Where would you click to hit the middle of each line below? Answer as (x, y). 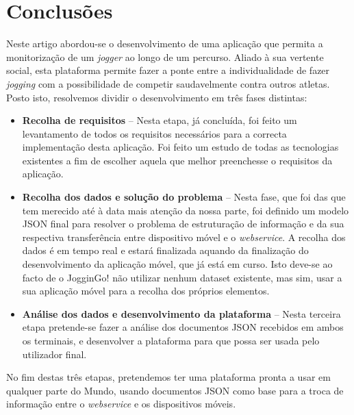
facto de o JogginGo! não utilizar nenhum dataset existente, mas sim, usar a (182, 277)
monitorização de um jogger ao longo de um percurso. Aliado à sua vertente (165, 56)
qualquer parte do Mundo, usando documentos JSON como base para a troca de (175, 390)
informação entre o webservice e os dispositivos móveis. (121, 404)
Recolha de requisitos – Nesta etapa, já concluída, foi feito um (160, 120)
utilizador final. (54, 354)
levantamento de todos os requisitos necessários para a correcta (154, 133)
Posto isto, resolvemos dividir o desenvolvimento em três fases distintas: (157, 97)
